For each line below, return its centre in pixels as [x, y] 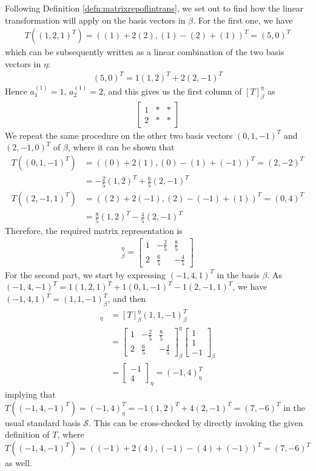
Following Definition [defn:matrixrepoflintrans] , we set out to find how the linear [154, 8]
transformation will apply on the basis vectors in [95, 20]
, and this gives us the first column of [172, 91]
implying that [30, 394]
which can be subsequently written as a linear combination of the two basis [145, 52]
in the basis [238, 274]
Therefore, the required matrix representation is [94, 230]
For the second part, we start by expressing [86, 274]
